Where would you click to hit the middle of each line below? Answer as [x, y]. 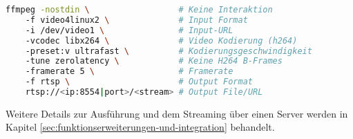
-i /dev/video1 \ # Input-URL [129, 30]
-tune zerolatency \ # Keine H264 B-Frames [154, 61]
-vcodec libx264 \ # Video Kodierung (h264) [161, 40]
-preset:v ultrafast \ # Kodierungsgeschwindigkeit [169, 51]
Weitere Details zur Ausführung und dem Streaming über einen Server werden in [177, 113]
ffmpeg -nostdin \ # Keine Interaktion [139, 10]
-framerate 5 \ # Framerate [129, 72]
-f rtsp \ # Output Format [139, 82]
